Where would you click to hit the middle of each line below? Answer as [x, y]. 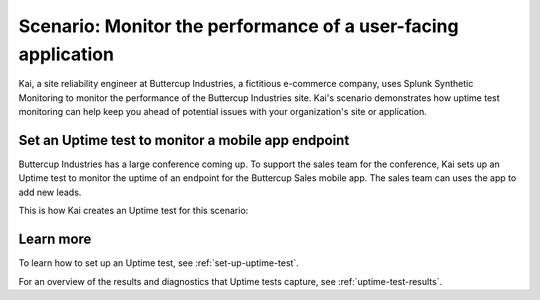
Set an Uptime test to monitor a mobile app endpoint [184, 140]
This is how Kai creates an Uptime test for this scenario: [133, 211]
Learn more [55, 239]
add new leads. [50, 192]
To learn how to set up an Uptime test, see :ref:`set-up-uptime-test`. [158, 263]
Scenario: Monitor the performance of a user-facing [238, 26]
